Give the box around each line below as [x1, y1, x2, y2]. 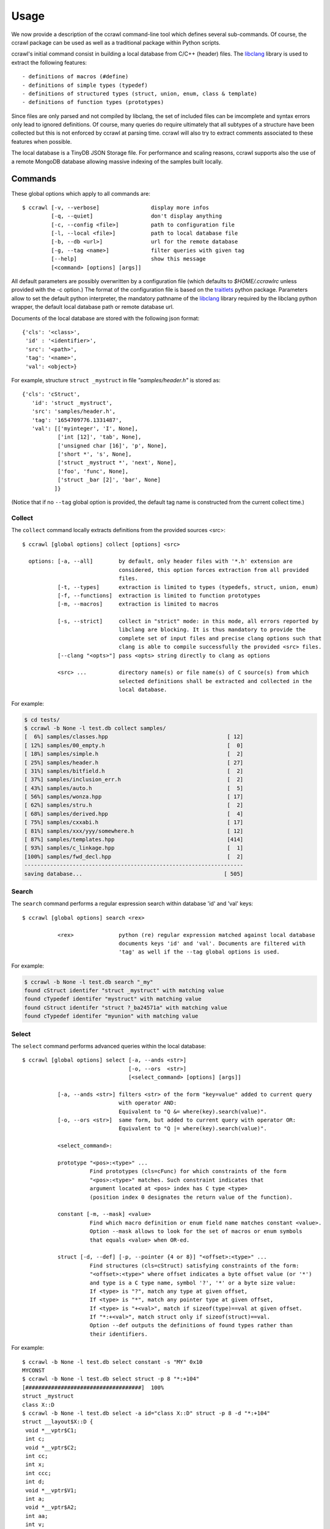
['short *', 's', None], [57, 451, 132, 458]
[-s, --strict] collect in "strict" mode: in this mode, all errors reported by [57, 618, 319, 625]
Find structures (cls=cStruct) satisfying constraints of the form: [89, 1262, 299, 1269]
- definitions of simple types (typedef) [22, 81, 148, 89]
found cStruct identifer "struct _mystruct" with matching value [24, 987, 224, 994]
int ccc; [25, 1470, 51, 1476]
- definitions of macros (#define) [22, 73, 129, 80]
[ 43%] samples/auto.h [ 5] [24, 785, 244, 791]
